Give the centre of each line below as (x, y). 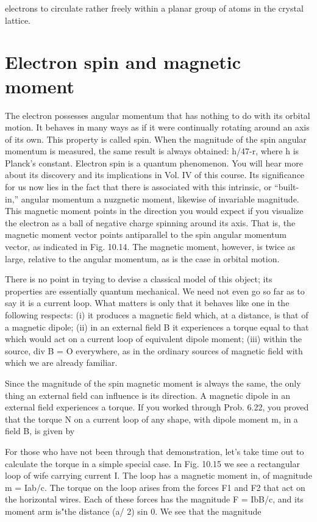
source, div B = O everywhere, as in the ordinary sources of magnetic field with (154, 350)
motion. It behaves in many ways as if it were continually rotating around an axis (157, 127)
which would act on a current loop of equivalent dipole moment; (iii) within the (153, 339)
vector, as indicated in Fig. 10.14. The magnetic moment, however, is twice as (150, 247)
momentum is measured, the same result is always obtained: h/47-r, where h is (152, 151)
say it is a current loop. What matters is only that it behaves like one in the (147, 303)
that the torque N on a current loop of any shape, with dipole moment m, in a (151, 419)
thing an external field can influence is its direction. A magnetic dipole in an (148, 395)
